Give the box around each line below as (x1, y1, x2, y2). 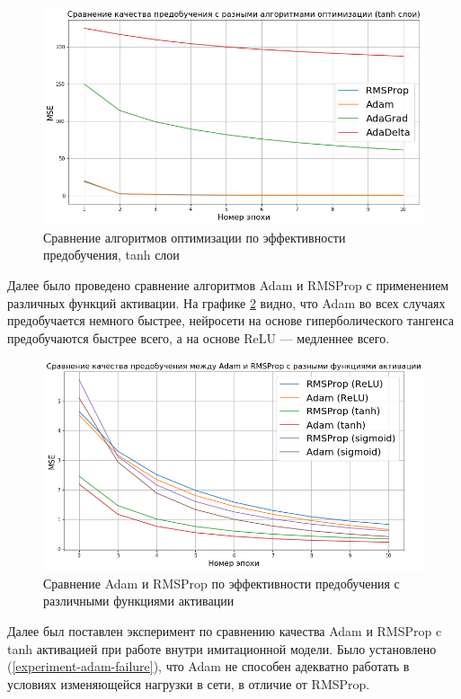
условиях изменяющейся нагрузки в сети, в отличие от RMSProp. (7, 674, 370, 693)
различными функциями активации (43, 591, 235, 610)
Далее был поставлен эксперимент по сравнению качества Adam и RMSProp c (7, 622, 442, 641)
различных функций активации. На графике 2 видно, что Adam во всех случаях (7, 293, 446, 312)
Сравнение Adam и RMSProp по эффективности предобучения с (43, 573, 400, 592)
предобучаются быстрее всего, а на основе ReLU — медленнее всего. (7, 328, 390, 347)
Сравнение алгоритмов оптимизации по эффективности (43, 227, 346, 246)
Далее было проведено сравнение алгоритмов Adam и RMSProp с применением (7, 275, 449, 294)
